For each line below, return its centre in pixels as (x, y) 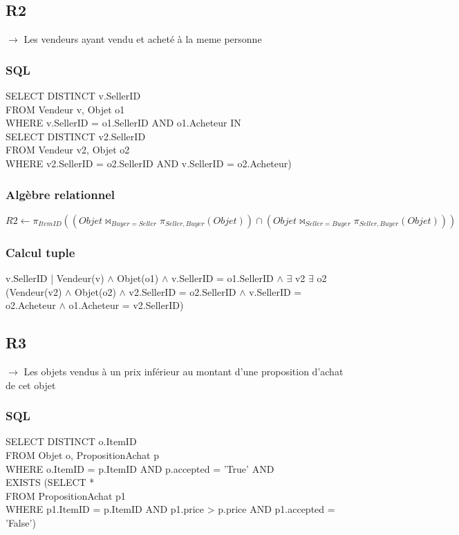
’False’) (21, 522)
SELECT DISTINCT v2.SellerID (76, 136)
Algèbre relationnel (60, 194)
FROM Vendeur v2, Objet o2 (68, 150)
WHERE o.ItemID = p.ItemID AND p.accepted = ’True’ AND (140, 468)
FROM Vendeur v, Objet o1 (65, 109)
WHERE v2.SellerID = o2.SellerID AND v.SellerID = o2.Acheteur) (149, 163)
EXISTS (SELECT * (50, 482)
